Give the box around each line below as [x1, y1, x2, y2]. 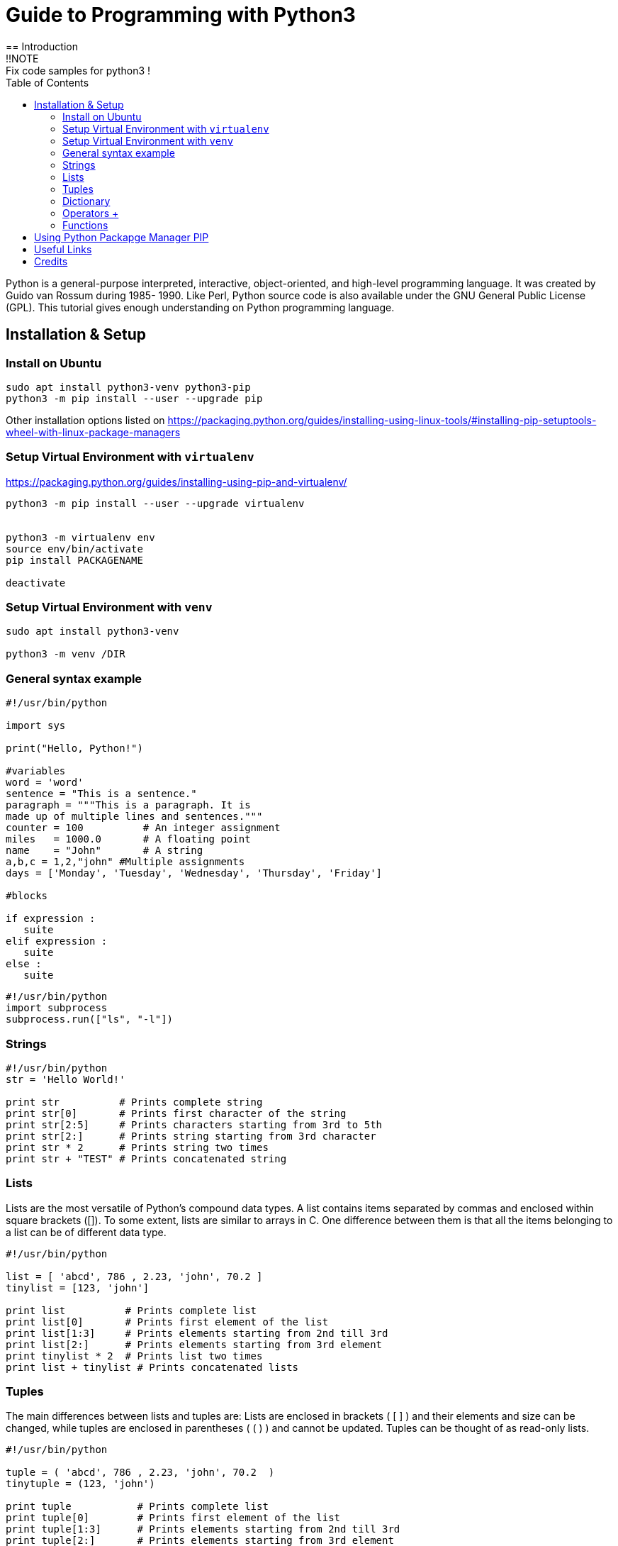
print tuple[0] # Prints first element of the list [6, 1512, 341, 1524]
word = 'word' [6, 777, 84, 789]
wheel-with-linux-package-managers [6, 426, 181, 438]
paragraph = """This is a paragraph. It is [6, 799, 251, 811]
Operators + [62, 206, 119, 219]
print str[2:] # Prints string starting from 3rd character [6, 1130, 376, 1142]
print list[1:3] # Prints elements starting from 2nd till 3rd [6, 1327, 388, 1339]
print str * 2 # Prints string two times [6, 1141, 269, 1153]
